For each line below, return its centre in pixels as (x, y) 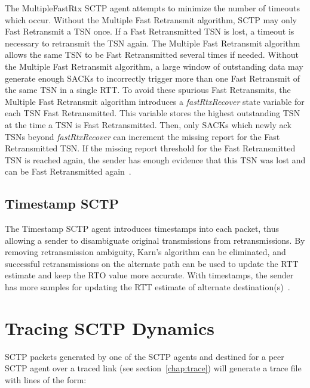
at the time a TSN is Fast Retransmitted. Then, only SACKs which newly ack (148, 124)
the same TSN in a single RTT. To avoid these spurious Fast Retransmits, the (148, 90)
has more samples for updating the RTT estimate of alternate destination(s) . (148, 287)
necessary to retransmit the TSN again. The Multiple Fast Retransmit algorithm (153, 43)
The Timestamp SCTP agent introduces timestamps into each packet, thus (142, 229)
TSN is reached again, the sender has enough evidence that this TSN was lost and (155, 159)
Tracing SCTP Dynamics (110, 328)
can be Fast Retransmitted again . (68, 171)
